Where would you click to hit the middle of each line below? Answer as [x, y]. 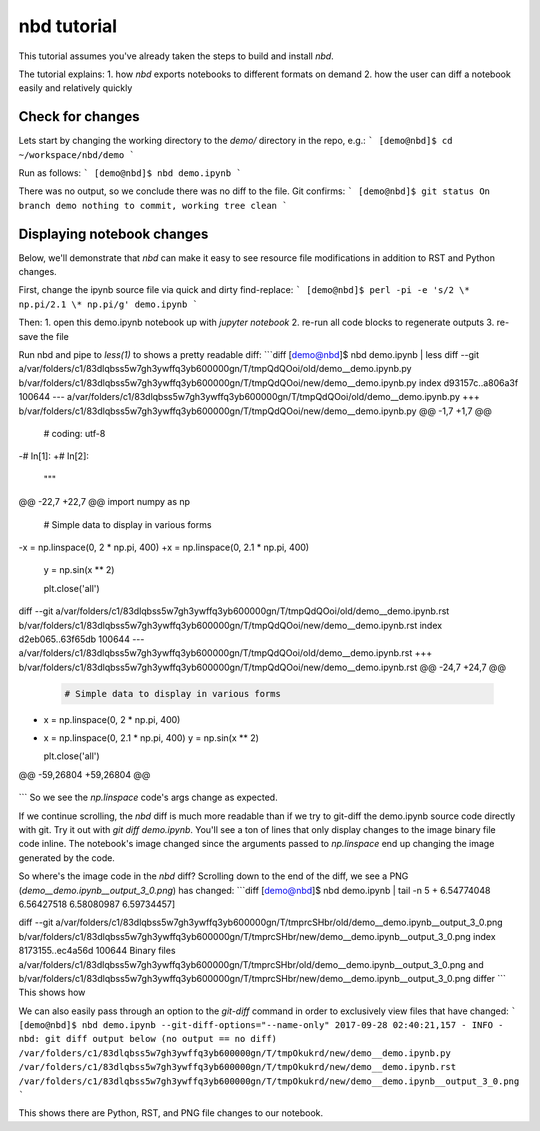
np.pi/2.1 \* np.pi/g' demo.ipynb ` [108, 304]
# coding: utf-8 [74, 433]
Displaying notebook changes [113, 233]
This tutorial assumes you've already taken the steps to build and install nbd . [176, 56]
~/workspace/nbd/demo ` [76, 154]
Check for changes [79, 116]
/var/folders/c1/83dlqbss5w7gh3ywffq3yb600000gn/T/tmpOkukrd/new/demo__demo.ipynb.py [235, 1053]
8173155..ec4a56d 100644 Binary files [97, 951]
